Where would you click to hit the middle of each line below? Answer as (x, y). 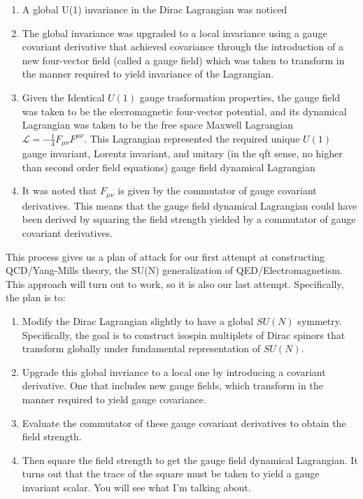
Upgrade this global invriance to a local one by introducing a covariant (174, 371)
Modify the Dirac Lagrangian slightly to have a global (138, 321)
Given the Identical (63, 97)
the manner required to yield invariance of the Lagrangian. (148, 74)
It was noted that (59, 190)
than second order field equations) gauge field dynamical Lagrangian (169, 167)
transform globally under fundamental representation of (141, 348)
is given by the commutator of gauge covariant (217, 190)
